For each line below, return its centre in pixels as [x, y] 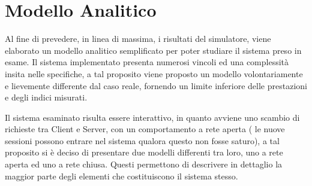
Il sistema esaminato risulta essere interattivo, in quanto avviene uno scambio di [152, 117]
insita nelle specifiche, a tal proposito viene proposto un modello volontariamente [154, 73]
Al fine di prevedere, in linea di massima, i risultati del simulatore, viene [138, 39]
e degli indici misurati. [46, 97]
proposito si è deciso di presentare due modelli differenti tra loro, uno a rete [144, 152]
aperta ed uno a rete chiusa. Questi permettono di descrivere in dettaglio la [144, 164]
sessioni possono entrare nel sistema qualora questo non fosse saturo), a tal [142, 140]
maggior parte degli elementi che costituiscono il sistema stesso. [121, 176]
